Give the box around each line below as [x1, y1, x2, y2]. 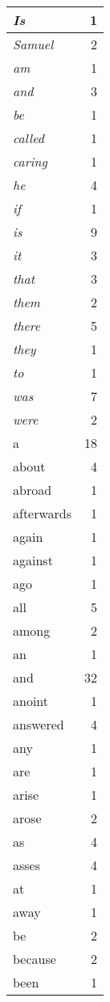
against [13, 551, 53, 569]
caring [13, 152, 47, 171]
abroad [13, 480, 52, 499]
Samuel [13, 35, 54, 53]
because [13, 949, 56, 968]
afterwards [13, 504, 72, 522]
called [13, 129, 44, 147]
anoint [13, 691, 49, 710]
